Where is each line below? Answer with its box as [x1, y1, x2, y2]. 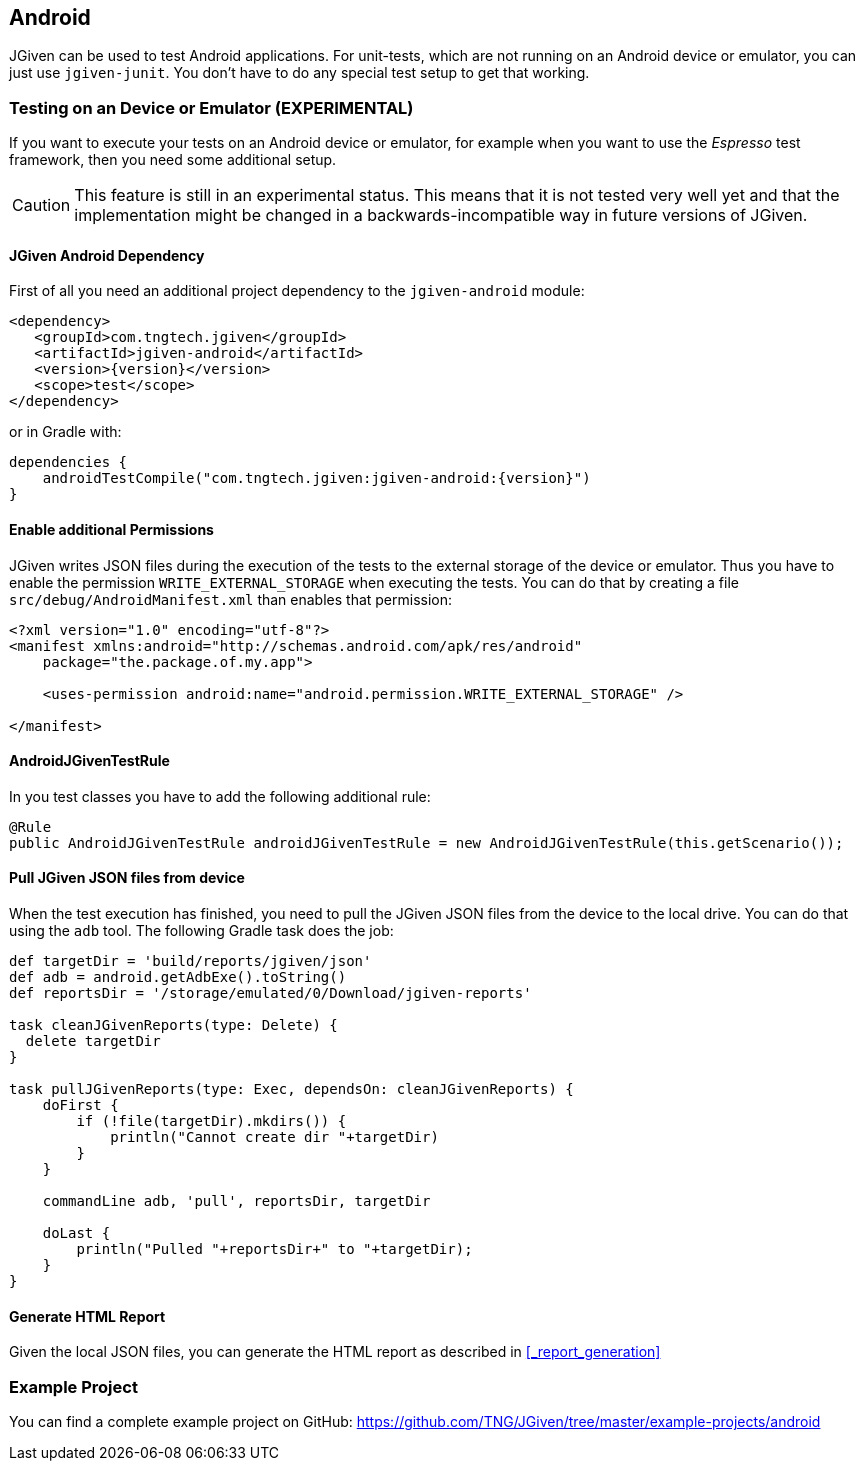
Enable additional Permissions [9, 521, 214, 538]
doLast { [42, 1225, 111, 1242]
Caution [12, 195, 71, 216]
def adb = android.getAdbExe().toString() [9, 969, 347, 986]
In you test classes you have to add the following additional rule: [9, 787, 431, 805]
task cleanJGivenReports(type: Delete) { [9, 1017, 338, 1034]
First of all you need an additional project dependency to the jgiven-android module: [9, 282, 585, 300]
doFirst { [42, 1097, 119, 1114]
